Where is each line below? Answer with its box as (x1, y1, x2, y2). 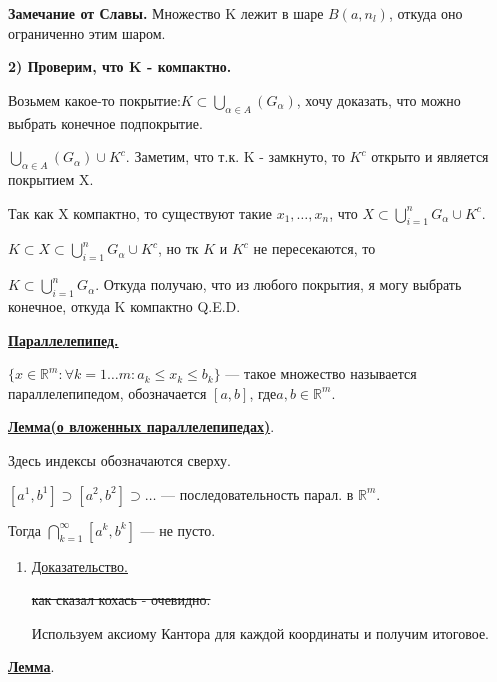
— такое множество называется (225, 363, 417, 384)
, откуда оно (388, 3, 463, 23)
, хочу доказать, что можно (296, 89, 461, 110)
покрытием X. (8, 168, 94, 189)
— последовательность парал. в (161, 483, 354, 504)
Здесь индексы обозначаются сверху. (8, 449, 231, 470)
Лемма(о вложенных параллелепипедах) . (8, 416, 275, 437)
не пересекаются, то (253, 238, 376, 259)
